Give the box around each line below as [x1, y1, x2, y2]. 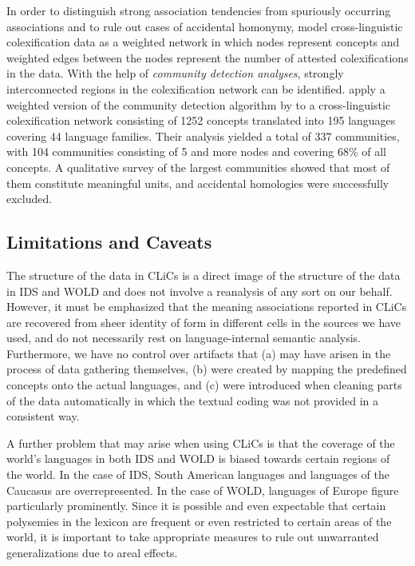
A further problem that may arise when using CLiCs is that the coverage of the [6, 434, 395, 451]
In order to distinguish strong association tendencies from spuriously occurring [6, 2, 391, 18]
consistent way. [6, 408, 80, 424]
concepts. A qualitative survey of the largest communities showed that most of [6, 158, 390, 175]
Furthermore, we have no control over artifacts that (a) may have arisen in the [6, 345, 391, 361]
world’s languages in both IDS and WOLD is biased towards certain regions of [6, 450, 390, 467]
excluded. [6, 190, 53, 207]
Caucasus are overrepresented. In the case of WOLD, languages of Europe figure [6, 481, 399, 498]
